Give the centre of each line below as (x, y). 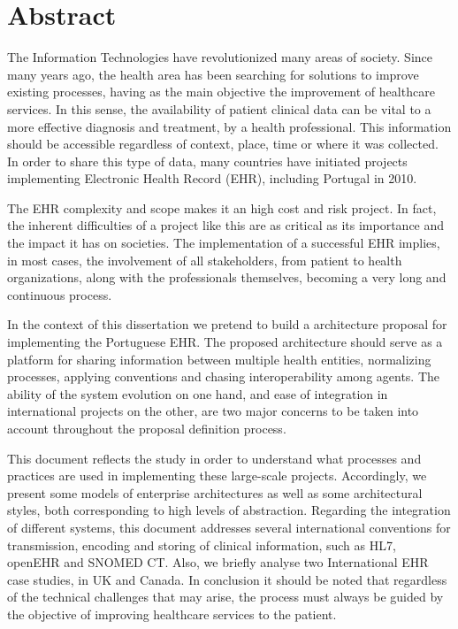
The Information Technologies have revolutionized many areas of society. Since (220, 57)
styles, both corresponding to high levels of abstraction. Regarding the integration (229, 510)
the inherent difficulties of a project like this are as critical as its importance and (226, 225)
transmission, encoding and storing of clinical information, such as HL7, (202, 545)
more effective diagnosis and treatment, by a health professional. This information (229, 126)
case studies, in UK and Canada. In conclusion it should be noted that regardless (227, 579)
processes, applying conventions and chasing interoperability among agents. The (224, 376)
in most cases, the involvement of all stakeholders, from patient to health (205, 260)
